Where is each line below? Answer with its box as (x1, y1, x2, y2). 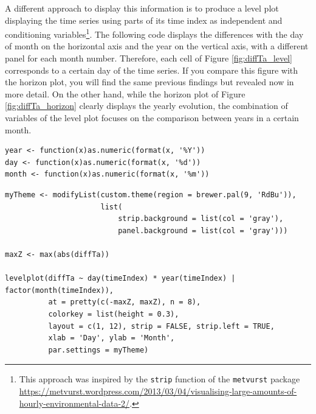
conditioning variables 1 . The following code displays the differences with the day (5, 26, 304, 40)
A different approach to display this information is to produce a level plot (5, 2, 279, 14)
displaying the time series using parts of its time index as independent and (5, 13, 283, 26)
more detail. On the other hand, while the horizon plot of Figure (5, 87, 246, 100)
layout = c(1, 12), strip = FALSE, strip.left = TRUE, (48, 321, 275, 331)
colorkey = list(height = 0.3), (48, 309, 179, 318)
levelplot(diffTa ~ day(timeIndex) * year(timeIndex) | (5, 274, 236, 283)
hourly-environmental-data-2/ (19, 396, 130, 409)
